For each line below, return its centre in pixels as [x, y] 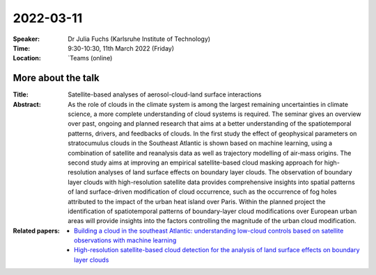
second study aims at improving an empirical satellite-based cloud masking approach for [195, 162]
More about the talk [56, 78]
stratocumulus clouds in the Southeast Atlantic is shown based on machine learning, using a [200, 143]
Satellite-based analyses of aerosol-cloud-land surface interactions [165, 94]
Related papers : [37, 231]
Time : [22, 48]
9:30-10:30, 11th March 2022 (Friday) [121, 48]
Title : [21, 94]
